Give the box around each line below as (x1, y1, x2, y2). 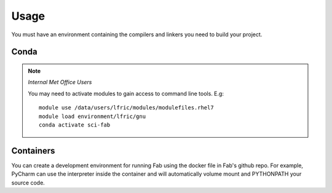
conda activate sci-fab (39, 121, 111, 128)
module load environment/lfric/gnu (39, 112, 146, 120)
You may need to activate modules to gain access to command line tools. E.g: (28, 90, 224, 97)
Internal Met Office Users (28, 79, 92, 86)
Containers (11, 145, 55, 156)
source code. (11, 179, 45, 186)
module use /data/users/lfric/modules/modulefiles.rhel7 (39, 104, 215, 111)
